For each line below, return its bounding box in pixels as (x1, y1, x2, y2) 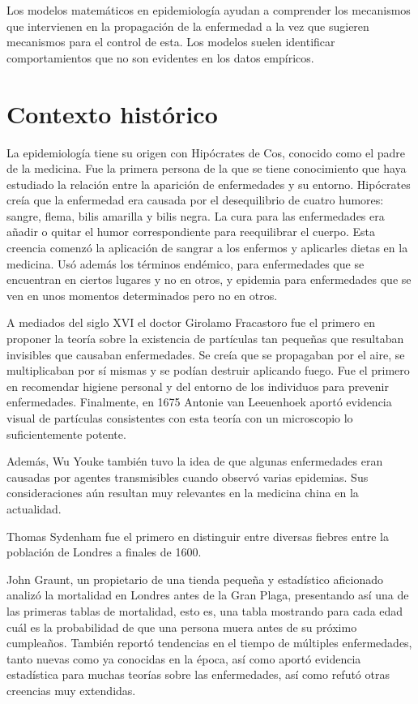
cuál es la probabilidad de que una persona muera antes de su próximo (6, 618, 357, 635)
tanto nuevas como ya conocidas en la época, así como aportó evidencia (6, 650, 361, 667)
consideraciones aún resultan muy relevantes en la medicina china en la (6, 484, 359, 501)
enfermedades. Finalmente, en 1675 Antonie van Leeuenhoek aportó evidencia (6, 393, 392, 410)
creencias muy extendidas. (6, 681, 136, 698)
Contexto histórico (6, 97, 218, 130)
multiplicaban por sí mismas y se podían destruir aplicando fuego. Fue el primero (6, 362, 410, 379)
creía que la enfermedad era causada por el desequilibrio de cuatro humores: (6, 191, 384, 208)
